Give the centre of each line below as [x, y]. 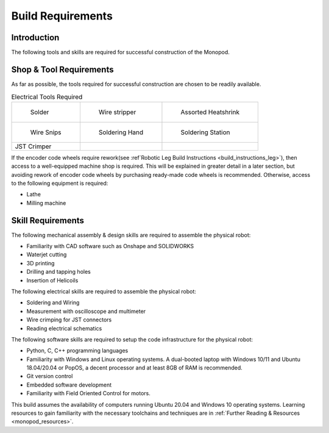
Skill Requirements [48, 220]
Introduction [35, 38]
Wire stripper [117, 112]
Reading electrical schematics [64, 328]
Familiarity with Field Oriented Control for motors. [88, 393]
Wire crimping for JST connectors [69, 320]
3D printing [41, 263]
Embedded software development [69, 385]
